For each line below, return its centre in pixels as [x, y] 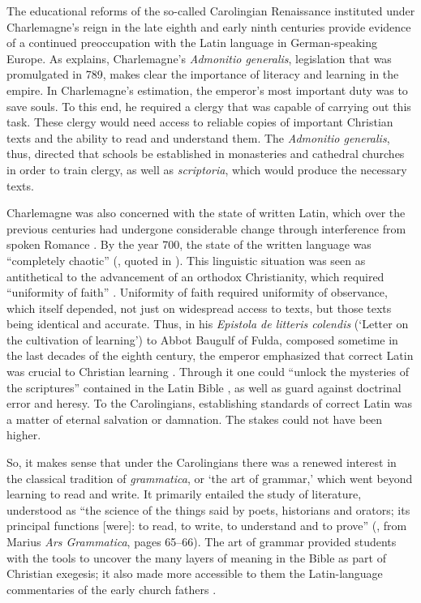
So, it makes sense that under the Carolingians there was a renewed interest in [202, 462]
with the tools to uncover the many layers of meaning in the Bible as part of [196, 557]
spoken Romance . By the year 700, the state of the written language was [189, 244]
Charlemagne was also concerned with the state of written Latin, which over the [206, 213]
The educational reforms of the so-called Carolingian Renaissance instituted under [211, 11]
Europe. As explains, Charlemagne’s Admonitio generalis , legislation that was [199, 58]
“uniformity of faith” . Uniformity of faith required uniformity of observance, [197, 292]
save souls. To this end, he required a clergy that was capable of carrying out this [209, 106]
